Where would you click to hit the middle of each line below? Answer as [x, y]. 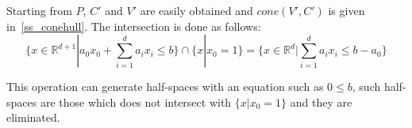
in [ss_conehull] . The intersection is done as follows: [134, 26]
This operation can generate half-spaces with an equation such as [165, 87]
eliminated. [33, 117]
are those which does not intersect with [136, 102]
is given [347, 10]
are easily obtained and [196, 10]
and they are [321, 102]
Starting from [39, 10]
